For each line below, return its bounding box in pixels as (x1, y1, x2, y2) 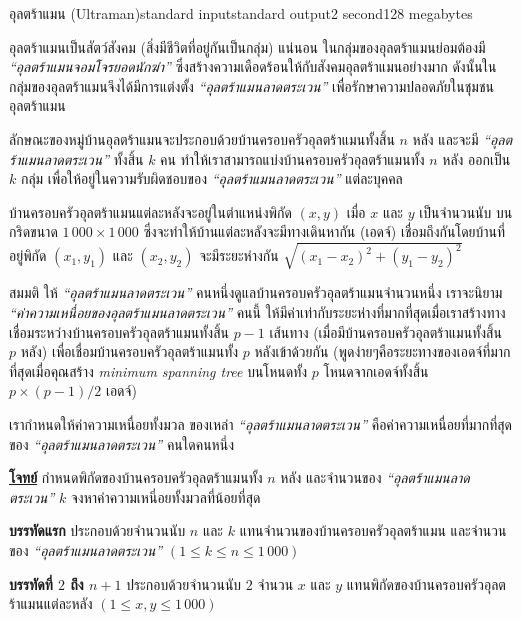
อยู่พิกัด (9, 245, 47, 266)
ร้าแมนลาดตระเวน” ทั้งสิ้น (9, 148, 144, 169)
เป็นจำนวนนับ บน (419, 201, 513, 222)
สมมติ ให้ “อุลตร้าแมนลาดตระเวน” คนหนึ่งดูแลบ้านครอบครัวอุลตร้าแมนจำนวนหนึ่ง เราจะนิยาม (9, 282, 503, 303)
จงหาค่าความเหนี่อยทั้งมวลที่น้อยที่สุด (71, 486, 261, 507)
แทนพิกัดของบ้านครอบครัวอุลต (346, 573, 506, 594)
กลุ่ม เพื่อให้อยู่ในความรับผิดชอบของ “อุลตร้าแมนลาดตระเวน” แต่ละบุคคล (20, 168, 403, 189)
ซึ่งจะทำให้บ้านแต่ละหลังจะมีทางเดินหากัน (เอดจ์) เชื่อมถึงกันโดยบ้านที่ (143, 221, 506, 242)
